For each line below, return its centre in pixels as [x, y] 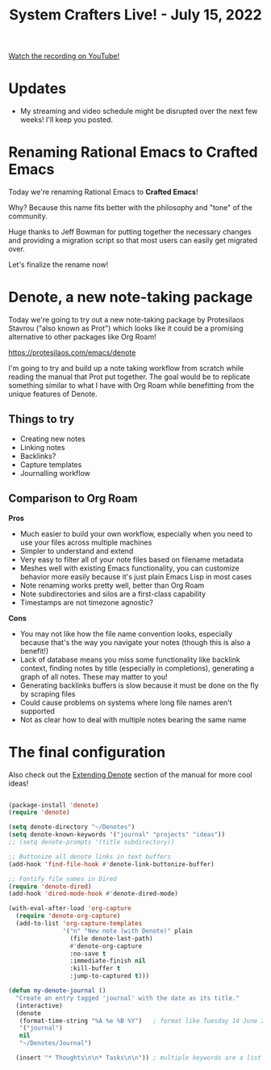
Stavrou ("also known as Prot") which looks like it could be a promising [126, 328]
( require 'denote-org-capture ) [68, 916]
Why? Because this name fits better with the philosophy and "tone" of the [130, 208]
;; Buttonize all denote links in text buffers [90, 857]
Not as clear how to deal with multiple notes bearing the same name [133, 719]
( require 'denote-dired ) [50, 887]
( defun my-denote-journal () [57, 991]
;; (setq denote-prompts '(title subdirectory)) [92, 842]
